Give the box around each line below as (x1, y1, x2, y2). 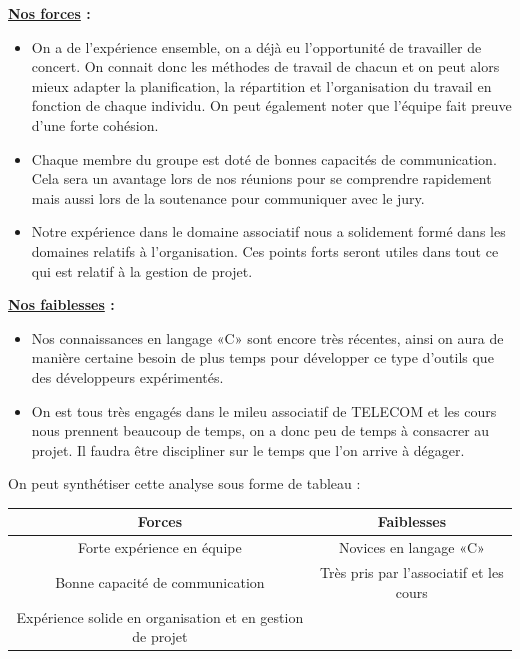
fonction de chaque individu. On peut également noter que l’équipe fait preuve (31, 95, 512, 116)
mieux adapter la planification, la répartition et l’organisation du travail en (31, 75, 492, 96)
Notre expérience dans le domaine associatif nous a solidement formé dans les (31, 221, 506, 242)
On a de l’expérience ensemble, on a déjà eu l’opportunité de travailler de (31, 36, 482, 57)
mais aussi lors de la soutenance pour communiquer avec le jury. (31, 187, 425, 208)
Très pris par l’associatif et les (320, 562, 504, 583)
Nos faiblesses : (8, 294, 115, 315)
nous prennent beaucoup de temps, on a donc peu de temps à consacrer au (31, 420, 490, 441)
